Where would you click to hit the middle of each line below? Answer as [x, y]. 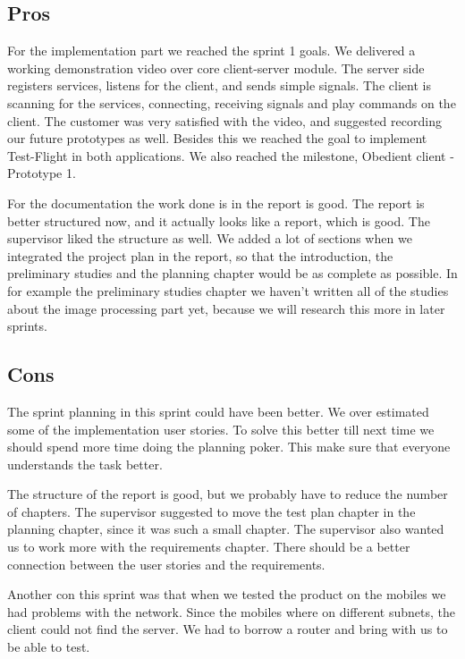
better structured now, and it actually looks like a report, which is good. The [219, 220]
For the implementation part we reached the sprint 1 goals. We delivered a [211, 51]
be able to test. [49, 647]
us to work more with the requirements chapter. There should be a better [209, 547]
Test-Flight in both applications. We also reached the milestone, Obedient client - [231, 155]
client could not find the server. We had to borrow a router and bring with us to [228, 629]
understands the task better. [85, 464]
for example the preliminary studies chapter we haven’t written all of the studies [228, 290]
